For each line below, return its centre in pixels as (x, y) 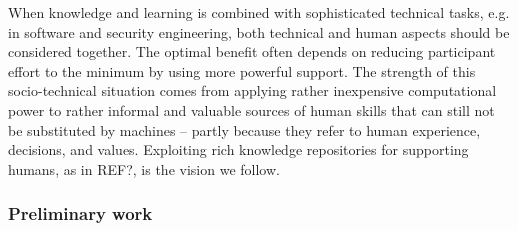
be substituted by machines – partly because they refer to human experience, (244, 129)
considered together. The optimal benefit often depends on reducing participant (252, 51)
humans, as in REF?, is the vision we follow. (144, 168)
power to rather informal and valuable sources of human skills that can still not (251, 109)
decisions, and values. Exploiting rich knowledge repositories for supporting (238, 149)
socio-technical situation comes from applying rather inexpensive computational (252, 90)
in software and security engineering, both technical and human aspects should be (259, 31)
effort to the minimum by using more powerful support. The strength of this (242, 70)
